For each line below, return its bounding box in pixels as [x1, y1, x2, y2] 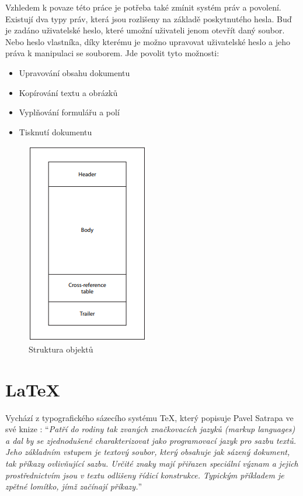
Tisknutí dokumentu [19, 125, 92, 138]
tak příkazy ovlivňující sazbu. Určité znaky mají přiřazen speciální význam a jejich [5, 457, 298, 470]
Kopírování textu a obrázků [19, 86, 118, 98]
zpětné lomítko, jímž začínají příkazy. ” [5, 480, 142, 492]
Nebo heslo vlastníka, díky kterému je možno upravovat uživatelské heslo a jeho [5, 35, 291, 47]
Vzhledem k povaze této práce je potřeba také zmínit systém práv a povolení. [5, 1, 281, 13]
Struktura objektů [29, 343, 93, 355]
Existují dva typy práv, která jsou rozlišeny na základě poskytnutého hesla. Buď [5, 12, 292, 25]
